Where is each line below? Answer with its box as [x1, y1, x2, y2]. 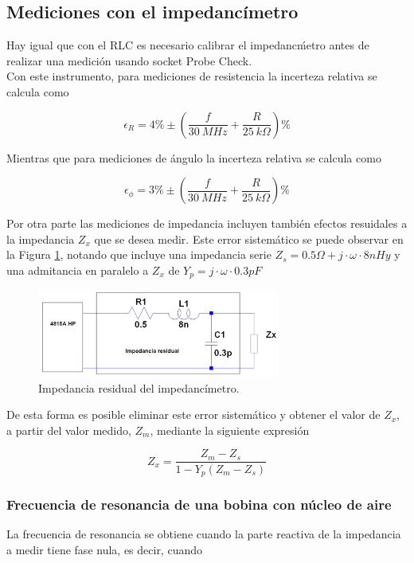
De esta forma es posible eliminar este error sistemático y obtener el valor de [6, 406, 381, 423]
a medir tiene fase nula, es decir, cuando [6, 541, 202, 557]
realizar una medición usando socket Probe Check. [6, 52, 252, 68]
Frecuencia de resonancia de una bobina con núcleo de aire [6, 494, 392, 514]
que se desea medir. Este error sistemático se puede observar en [94, 230, 404, 247]
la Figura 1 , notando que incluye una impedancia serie [6, 246, 271, 263]
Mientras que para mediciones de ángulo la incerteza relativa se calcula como [6, 149, 381, 166]
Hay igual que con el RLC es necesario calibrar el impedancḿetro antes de [6, 37, 369, 53]
